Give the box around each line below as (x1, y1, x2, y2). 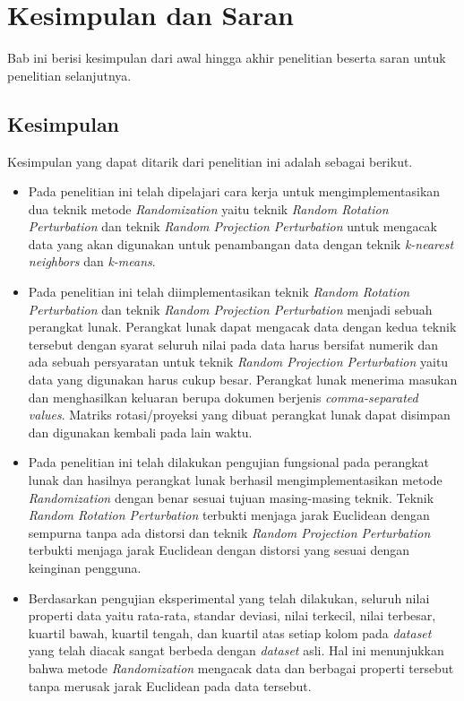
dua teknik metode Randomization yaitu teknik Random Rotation (28, 199, 389, 218)
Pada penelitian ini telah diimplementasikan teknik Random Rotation (28, 282, 410, 301)
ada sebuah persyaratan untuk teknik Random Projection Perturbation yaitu (28, 352, 449, 371)
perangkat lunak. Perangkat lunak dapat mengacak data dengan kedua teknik (28, 317, 457, 336)
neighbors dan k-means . (28, 252, 156, 271)
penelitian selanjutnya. (7, 65, 132, 84)
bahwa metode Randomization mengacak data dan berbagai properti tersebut (28, 658, 454, 677)
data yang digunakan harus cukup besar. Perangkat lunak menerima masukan (28, 370, 458, 389)
